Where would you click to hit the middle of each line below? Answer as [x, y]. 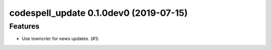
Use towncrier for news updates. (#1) [60, 39]
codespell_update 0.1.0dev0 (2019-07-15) [98, 13]
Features [24, 26]
